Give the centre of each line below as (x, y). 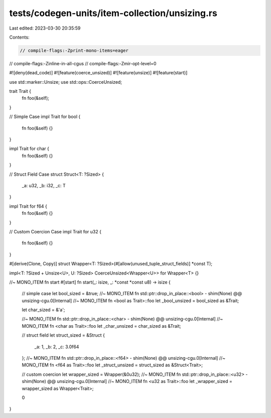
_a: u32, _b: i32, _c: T (44, 185)
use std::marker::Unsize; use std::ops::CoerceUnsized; (66, 82)
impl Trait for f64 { (28, 206)
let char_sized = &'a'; (43, 310)
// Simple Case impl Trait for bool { (45, 117)
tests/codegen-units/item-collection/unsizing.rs (113, 13)
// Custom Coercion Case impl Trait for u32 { (55, 231)
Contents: (19, 37)
